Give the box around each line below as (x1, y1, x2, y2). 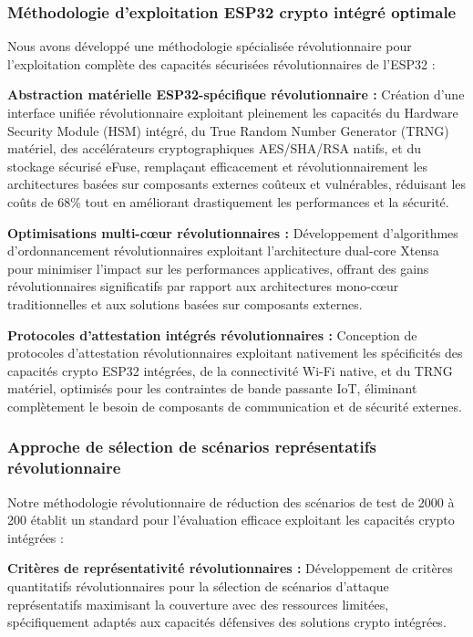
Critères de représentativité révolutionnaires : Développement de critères (7, 559, 453, 578)
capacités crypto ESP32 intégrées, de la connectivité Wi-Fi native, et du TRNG (7, 360, 453, 380)
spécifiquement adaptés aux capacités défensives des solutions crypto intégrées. (7, 612, 447, 632)
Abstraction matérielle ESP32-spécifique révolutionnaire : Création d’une (7, 85, 465, 104)
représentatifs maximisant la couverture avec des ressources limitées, (7, 594, 389, 613)
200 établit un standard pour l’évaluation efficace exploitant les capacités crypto (7, 510, 455, 529)
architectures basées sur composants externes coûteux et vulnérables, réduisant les (7, 174, 467, 193)
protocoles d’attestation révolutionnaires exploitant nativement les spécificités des (7, 343, 463, 362)
